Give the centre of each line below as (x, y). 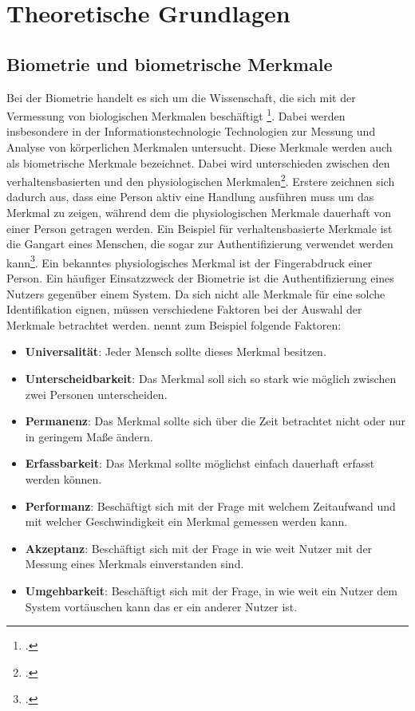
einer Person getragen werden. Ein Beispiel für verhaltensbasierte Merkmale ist (200, 228)
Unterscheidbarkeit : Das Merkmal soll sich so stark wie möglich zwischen (211, 379)
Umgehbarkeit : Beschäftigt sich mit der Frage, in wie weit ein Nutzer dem (211, 590)
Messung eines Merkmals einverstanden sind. (134, 564)
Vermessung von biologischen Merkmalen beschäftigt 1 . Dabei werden (176, 115)
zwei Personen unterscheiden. (96, 394)
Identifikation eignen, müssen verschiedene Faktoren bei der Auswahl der (184, 309)
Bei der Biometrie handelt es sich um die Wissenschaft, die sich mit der (181, 97)
